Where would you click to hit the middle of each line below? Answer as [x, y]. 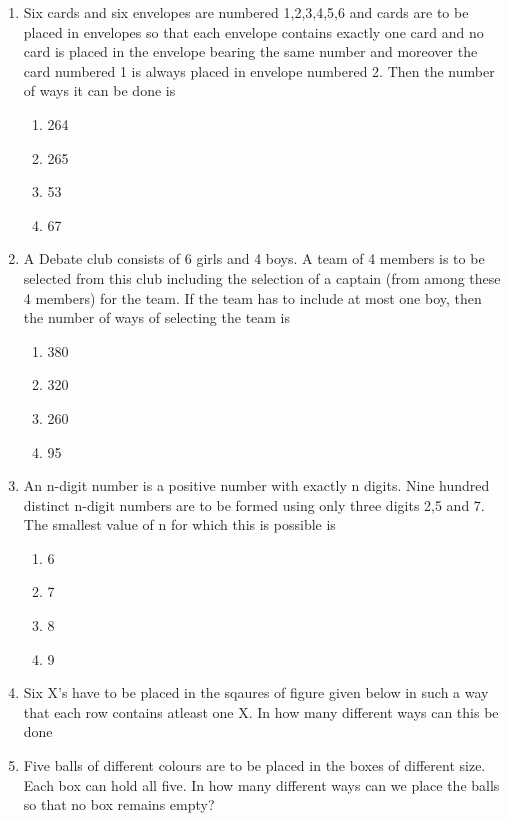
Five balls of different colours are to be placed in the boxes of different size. [254, 765]
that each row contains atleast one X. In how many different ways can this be [261, 711]
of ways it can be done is [99, 90]
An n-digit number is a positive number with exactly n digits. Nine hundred [256, 485]
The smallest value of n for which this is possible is [179, 524]
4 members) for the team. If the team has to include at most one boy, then [252, 297]
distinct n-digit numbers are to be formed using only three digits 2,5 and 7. [254, 504]
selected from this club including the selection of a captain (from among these [262, 277]
